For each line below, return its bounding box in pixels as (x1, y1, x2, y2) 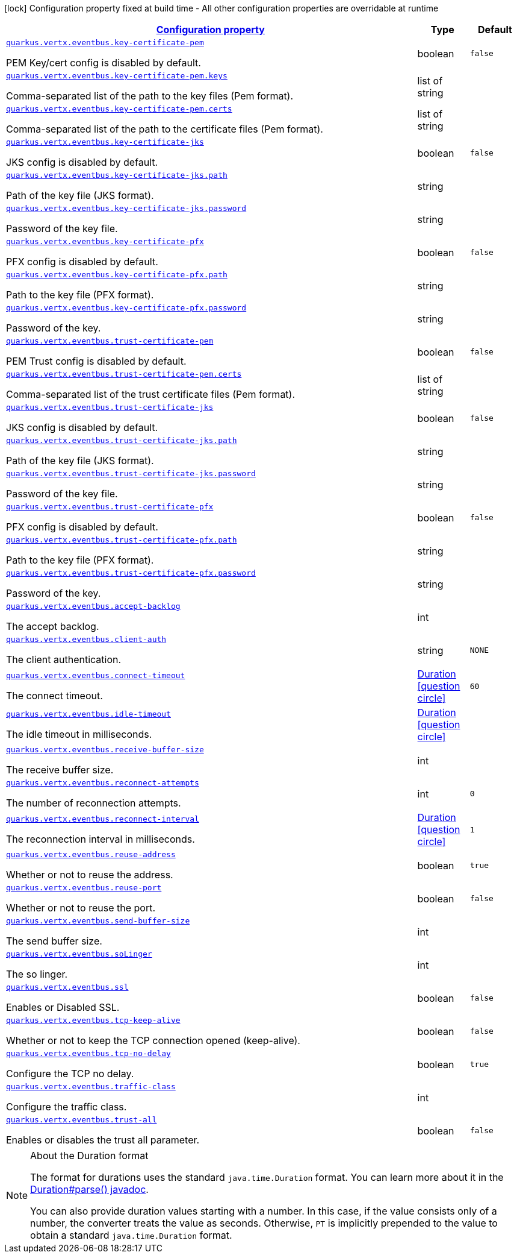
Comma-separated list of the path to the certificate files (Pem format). (6, 123, 323, 135)
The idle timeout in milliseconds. (6, 728, 152, 740)
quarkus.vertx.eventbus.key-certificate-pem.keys (6, 71, 228, 80)
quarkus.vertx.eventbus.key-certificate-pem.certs (6, 104, 232, 113)
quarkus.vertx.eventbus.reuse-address (6, 850, 176, 859)
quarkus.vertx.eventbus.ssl (6, 983, 129, 992)
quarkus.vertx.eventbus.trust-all (6, 1115, 157, 1124)
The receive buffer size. (6, 764, 114, 776)
